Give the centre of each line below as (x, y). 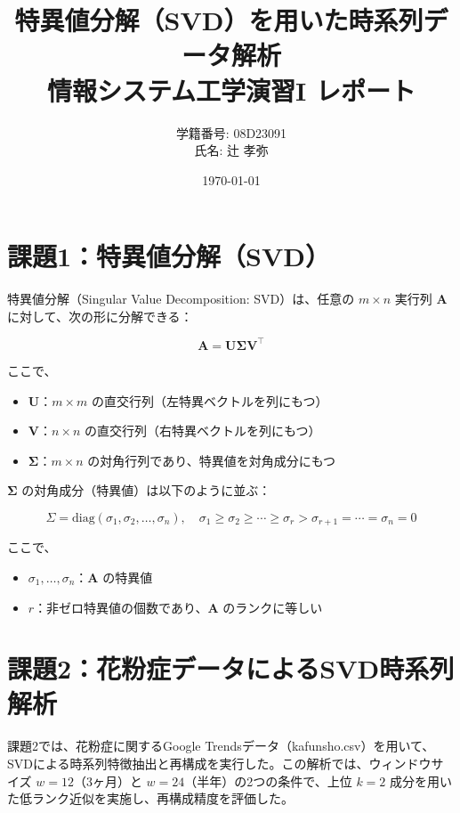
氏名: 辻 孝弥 (231, 150)
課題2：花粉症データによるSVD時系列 (231, 668)
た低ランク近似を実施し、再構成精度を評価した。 (150, 798)
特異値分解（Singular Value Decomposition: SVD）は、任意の (181, 299)
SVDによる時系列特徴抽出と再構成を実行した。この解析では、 (188, 764)
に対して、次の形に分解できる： (100, 316)
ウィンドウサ (406, 764)
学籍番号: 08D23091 (231, 132)
